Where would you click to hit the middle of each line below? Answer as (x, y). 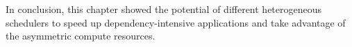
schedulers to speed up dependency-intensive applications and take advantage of (176, 22)
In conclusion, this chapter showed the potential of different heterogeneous (164, 9)
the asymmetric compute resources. (81, 36)
